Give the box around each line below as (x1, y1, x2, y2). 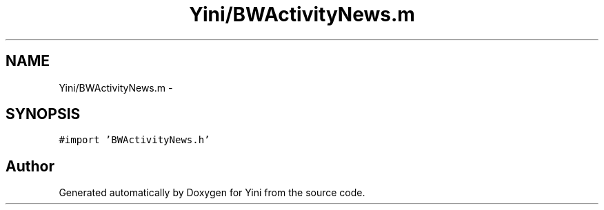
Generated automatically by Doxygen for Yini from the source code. (59, 187, 365, 199)
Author (6, 157, 54, 175)
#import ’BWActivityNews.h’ (59, 134, 210, 146)
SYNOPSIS (6, 105, 81, 123)
